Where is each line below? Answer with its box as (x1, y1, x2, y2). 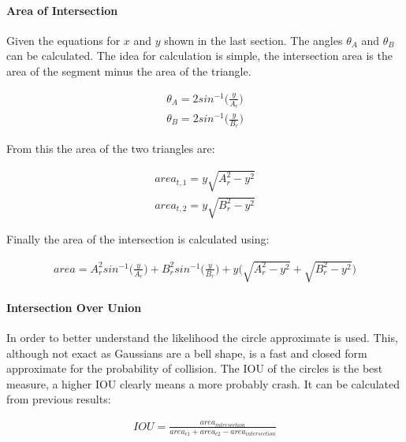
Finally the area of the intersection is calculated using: (6, 231, 270, 247)
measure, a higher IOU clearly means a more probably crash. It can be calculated (6, 375, 400, 392)
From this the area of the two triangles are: (6, 140, 215, 157)
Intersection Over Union (6, 299, 142, 315)
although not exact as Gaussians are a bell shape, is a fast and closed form (6, 344, 367, 361)
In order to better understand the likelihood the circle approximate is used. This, (6, 329, 398, 345)
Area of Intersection (6, 2, 118, 18)
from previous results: (6, 391, 111, 407)
